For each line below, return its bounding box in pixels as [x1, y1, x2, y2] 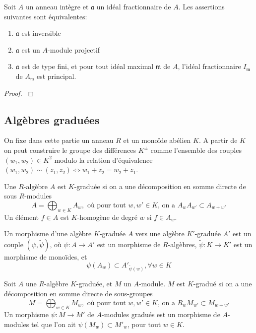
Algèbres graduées [4, 112, 100, 127]
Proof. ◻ [4, 87, 34, 98]
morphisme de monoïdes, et [4, 251, 87, 262]
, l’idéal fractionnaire [178, 61, 241, 71]
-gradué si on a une [193, 278, 252, 289]
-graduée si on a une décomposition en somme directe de [74, 181, 246, 191]
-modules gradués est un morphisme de [102, 309, 220, 320]
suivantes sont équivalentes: [4, 11, 87, 21]
